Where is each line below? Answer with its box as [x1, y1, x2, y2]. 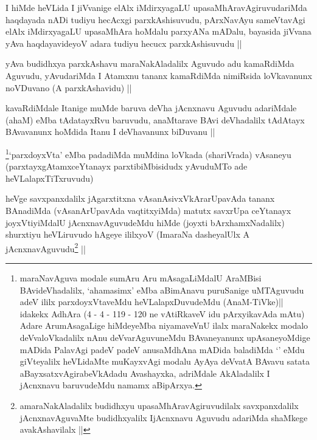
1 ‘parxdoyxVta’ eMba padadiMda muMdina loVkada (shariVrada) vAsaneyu [5, 146, 291, 160]
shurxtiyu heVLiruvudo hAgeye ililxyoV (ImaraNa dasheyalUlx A [5, 228, 250, 241]
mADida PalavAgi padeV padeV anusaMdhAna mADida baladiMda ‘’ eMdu [19, 343, 305, 356]
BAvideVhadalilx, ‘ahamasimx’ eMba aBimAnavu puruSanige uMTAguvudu [19, 283, 304, 296]
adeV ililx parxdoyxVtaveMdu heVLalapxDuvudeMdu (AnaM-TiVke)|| [19, 295, 284, 308]
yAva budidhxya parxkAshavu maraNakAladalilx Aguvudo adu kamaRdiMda [5, 57, 294, 70]
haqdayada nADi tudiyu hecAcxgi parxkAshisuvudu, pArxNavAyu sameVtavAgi [5, 13, 305, 26]
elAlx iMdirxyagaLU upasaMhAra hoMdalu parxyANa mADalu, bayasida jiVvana [5, 25, 312, 38]
